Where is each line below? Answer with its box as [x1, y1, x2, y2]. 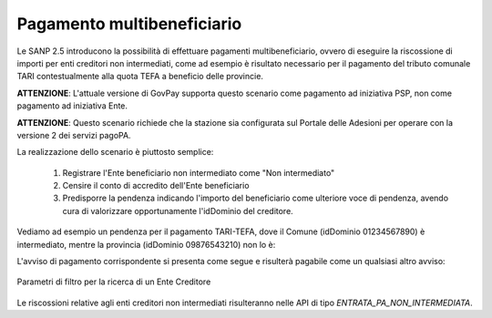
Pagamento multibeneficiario [16, 14, 242, 34]
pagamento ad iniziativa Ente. [16, 100, 128, 111]
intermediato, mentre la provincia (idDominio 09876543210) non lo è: [16, 239, 276, 250]
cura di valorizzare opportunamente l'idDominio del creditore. [62, 205, 293, 216]
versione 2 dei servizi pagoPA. [16, 129, 131, 140]
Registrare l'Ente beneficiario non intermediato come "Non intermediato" [62, 167, 335, 178]
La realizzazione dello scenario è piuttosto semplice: [16, 147, 214, 158]
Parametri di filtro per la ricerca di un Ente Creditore [16, 276, 211, 287]
